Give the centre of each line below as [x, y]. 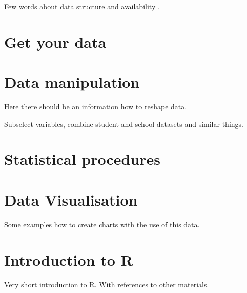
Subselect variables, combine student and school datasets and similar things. [124, 124]
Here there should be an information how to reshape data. [96, 107]
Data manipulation [72, 82]
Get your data [55, 41]
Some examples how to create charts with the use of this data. [102, 224]
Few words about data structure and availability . [82, 6]
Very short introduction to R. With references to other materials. [107, 284]
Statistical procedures [83, 159]
